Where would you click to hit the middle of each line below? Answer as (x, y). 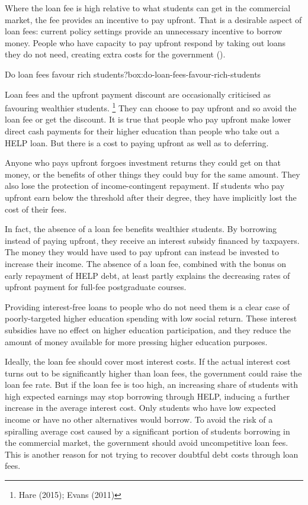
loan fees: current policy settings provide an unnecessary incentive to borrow (144, 31)
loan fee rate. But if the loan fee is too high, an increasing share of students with (151, 385)
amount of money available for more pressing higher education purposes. (136, 341)
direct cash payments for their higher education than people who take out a (142, 131)
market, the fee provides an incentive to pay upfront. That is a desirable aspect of (153, 19)
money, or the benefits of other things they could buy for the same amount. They (153, 174)
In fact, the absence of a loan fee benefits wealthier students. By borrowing (141, 229)
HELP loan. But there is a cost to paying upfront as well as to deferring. (137, 142)
